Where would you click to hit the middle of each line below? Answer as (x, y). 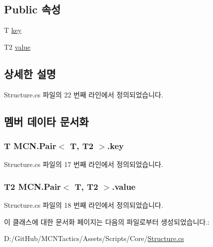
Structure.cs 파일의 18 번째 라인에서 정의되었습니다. (84, 205)
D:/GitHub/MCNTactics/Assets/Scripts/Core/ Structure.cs (94, 238)
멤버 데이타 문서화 (46, 121)
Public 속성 (33, 9)
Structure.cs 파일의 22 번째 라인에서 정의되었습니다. (84, 94)
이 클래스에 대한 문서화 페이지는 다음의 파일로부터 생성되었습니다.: (107, 221)
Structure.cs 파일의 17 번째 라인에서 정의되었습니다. (84, 164)
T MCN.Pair (30, 145)
